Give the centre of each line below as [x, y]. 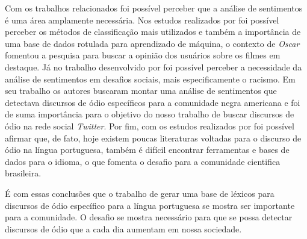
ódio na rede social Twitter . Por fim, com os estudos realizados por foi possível [150, 126]
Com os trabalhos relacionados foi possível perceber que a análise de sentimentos [154, 8]
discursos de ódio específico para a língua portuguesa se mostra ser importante [150, 205]
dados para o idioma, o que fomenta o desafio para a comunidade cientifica [143, 161]
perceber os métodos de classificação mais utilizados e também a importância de [153, 32]
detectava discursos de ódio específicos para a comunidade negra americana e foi [153, 102]
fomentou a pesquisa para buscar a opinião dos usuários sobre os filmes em [143, 55]
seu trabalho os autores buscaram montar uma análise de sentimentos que [141, 91]
